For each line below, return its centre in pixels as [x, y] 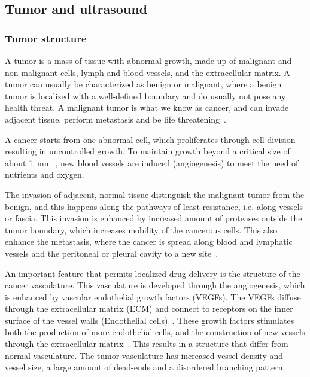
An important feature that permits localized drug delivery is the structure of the [153, 273]
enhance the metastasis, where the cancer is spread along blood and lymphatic [149, 241]
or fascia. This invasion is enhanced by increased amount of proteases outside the [154, 218]
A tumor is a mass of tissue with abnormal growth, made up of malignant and [148, 60]
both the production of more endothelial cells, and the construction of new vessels [155, 332]
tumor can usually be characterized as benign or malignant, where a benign [143, 84]
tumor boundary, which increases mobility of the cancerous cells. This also [141, 229]
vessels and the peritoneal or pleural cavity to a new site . [112, 253]
